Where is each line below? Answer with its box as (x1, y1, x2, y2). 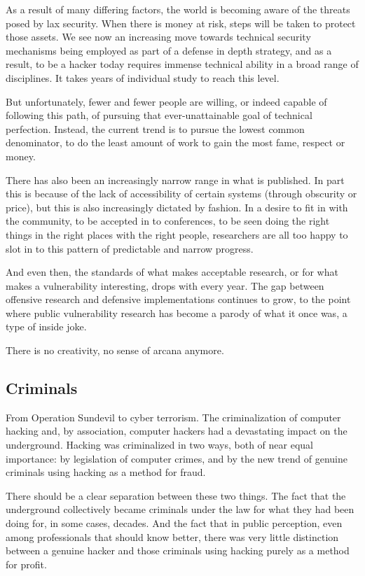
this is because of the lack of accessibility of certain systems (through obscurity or (6, 186, 357, 201)
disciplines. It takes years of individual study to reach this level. (6, 70, 280, 85)
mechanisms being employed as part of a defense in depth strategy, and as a (6, 43, 332, 57)
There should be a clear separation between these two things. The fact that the (6, 488, 346, 503)
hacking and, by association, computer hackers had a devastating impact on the (6, 423, 347, 438)
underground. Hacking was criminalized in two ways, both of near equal (6, 437, 313, 452)
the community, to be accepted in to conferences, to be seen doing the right (6, 213, 330, 228)
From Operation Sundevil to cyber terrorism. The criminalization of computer (6, 409, 341, 424)
